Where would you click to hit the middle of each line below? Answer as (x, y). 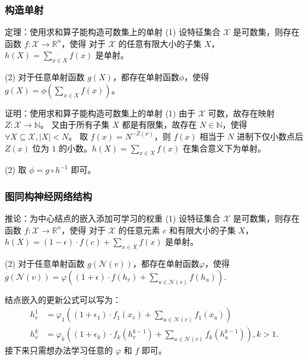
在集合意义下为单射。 (224, 148)
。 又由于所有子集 (75, 124)
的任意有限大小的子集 (160, 43)
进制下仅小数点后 (270, 136)
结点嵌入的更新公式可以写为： (63, 299)
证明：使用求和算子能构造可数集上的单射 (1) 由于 (100, 113)
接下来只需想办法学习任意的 (59, 350)
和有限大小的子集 (202, 230)
